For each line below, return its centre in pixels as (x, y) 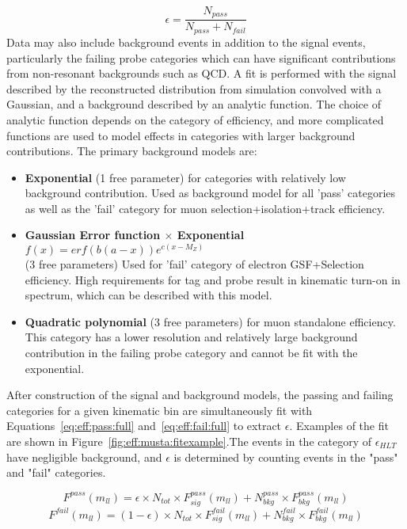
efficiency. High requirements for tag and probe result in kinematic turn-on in (213, 279)
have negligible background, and (84, 457)
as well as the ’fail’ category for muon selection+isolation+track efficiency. (205, 208)
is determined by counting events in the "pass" (286, 457)
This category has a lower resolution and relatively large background (191, 337)
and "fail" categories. (56, 472)
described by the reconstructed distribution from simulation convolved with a (194, 88)
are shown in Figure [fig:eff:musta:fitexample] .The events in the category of (189, 441)
